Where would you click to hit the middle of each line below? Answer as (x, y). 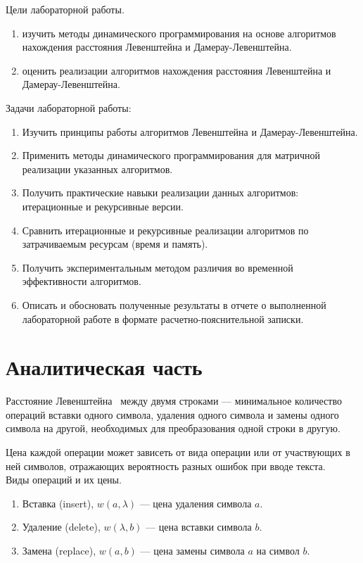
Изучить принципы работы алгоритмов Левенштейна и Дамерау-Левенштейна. (190, 131)
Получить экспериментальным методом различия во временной (158, 267)
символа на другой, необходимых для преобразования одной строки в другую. (173, 428)
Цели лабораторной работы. (65, 9)
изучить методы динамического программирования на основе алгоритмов (179, 33)
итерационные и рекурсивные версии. (103, 206)
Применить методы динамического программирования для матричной (171, 155)
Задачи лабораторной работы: (69, 107)
